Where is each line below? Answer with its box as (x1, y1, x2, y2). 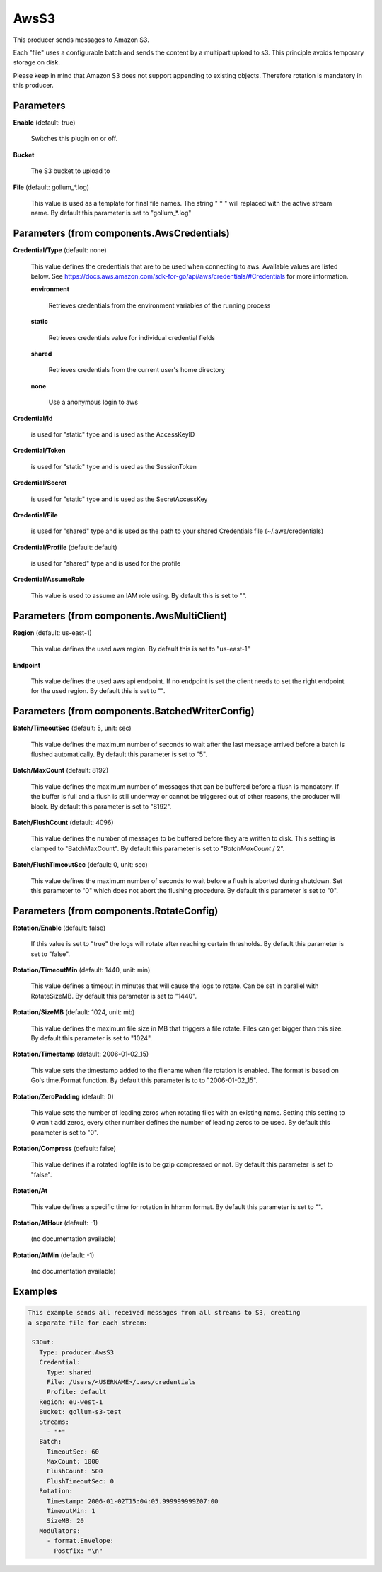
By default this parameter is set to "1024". (30, 1033, 152, 1042)
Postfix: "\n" (54, 1546, 103, 1555)
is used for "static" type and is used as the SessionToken (30, 462, 197, 471)
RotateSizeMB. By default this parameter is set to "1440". (30, 992, 197, 1000)
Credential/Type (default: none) (13, 246, 108, 254)
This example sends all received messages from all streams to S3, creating (28, 1308, 301, 1317)
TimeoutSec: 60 (46, 1447, 99, 1456)
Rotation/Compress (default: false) (13, 1145, 117, 1153)
